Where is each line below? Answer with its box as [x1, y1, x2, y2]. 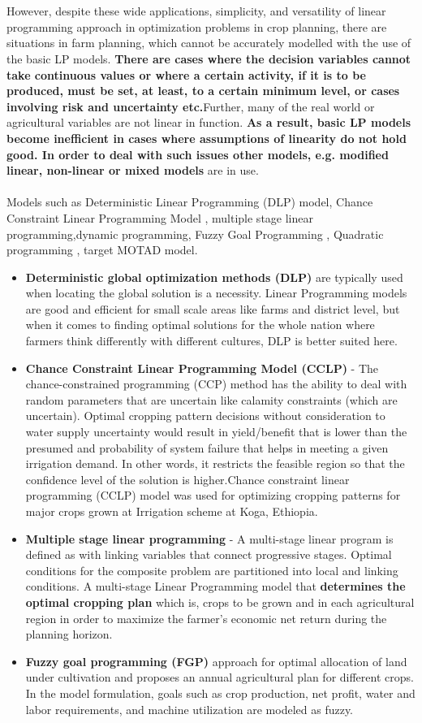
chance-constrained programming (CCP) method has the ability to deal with [25, 375, 407, 392]
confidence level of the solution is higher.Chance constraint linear [25, 470, 350, 487]
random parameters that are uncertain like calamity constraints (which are [25, 391, 398, 408]
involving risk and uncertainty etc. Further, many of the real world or [6, 97, 375, 115]
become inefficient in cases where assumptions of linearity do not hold [6, 129, 407, 146]
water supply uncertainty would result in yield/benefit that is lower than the [25, 423, 407, 440]
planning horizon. [25, 626, 113, 643]
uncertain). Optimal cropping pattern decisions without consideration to [25, 407, 385, 424]
